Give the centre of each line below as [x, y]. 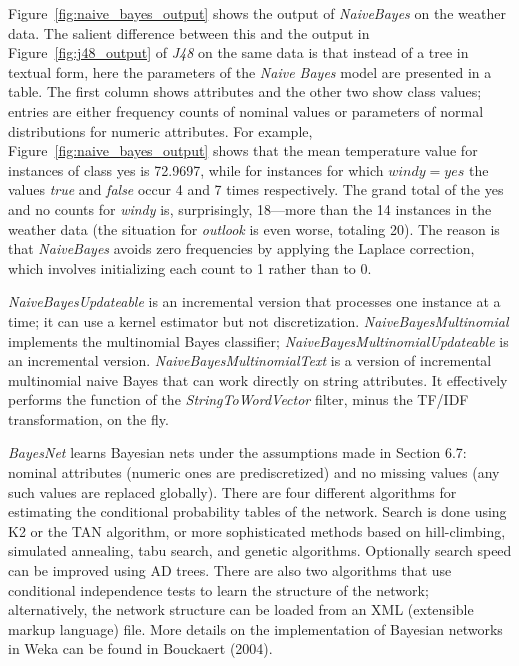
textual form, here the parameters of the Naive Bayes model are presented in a [250, 71]
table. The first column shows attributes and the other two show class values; [245, 91]
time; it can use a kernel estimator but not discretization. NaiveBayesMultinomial [258, 320]
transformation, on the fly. [88, 418]
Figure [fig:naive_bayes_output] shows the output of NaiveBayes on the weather [257, 13]
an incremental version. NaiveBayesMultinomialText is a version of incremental [250, 360]
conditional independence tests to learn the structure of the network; [218, 589]
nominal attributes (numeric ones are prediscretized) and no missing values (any [254, 472]
